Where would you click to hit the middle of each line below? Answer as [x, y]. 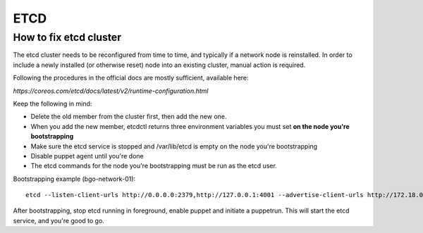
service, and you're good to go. [59, 220]
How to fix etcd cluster [67, 37]
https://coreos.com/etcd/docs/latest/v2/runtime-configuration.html [111, 91]
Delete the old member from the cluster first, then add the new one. [129, 117]
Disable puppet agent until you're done [87, 156]
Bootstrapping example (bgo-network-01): [74, 179]
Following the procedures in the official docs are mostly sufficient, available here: [131, 78]
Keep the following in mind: [53, 103]
